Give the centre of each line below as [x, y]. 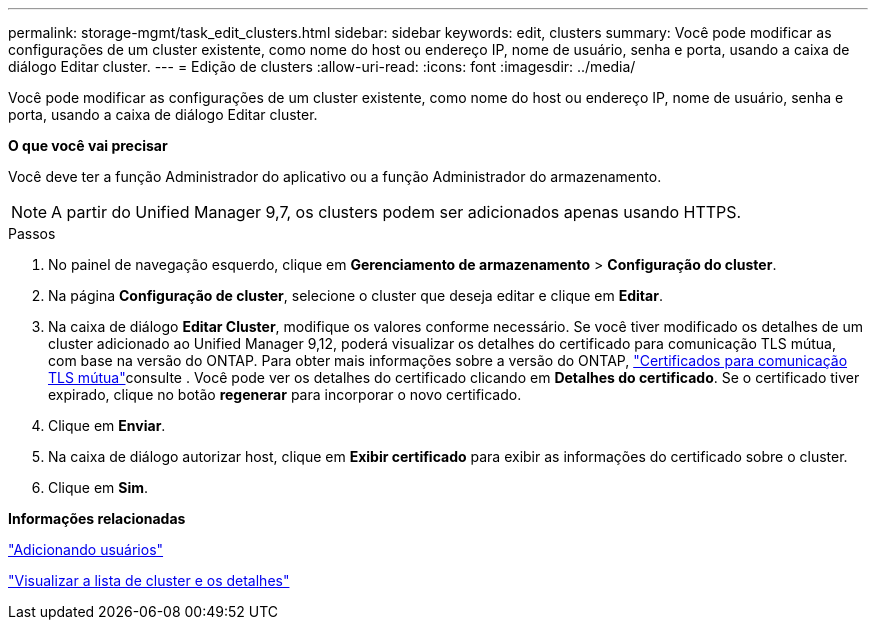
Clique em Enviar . [107, 425]
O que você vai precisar [88, 145]
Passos [32, 233]
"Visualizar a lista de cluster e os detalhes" [149, 580]
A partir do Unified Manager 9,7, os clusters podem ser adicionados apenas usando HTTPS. [396, 212]
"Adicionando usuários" [86, 549]
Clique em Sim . [98, 487]
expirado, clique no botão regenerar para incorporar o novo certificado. [285, 394]
